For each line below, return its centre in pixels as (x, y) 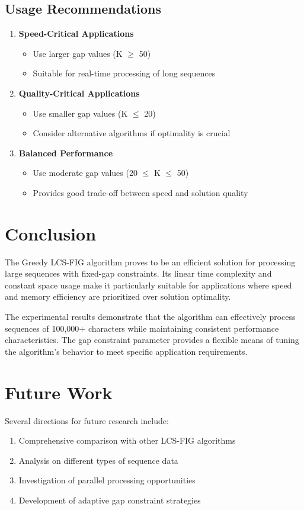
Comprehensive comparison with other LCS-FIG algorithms (127, 440)
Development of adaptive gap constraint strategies (110, 500)
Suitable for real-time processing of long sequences (124, 73)
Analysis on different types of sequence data (98, 460)
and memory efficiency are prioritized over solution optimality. (118, 296)
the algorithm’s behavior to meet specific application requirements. (126, 351)
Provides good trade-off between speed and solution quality (140, 192)
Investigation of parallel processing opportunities (107, 480)
